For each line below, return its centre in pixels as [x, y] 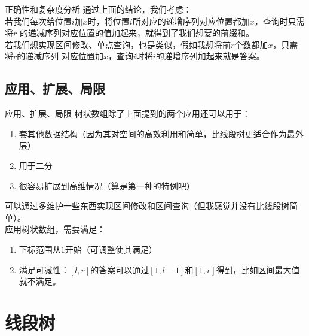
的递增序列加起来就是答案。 [210, 56]
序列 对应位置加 [73, 56]
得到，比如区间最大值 [258, 269]
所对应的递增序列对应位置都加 [191, 21]
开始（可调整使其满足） [111, 249]
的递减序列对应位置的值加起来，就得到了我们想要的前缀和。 [137, 33]
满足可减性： [44, 269]
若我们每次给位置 [38, 21]
